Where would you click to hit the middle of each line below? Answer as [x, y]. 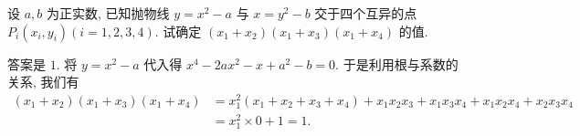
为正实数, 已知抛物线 [108, 13]
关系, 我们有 [43, 82]
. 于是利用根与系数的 [397, 63]
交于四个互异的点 [366, 13]
